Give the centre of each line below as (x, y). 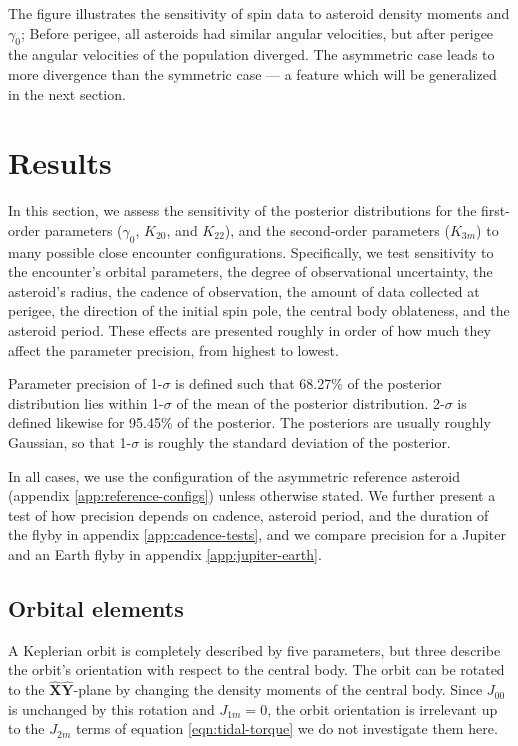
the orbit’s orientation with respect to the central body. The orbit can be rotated (256, 669)
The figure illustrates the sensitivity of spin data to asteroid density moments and (259, 13)
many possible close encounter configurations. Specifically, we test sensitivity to (251, 251)
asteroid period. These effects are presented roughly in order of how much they (249, 330)
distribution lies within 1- (86, 402)
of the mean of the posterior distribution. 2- (310, 402)
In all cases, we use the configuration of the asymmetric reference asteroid (234, 475)
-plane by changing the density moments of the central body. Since (278, 689)
